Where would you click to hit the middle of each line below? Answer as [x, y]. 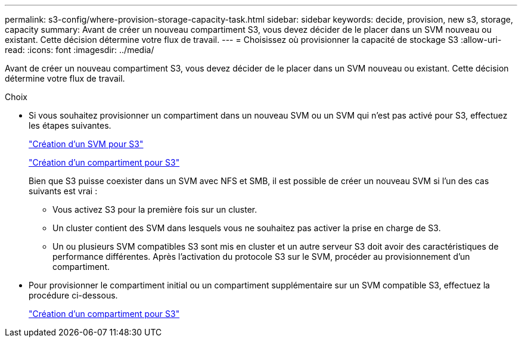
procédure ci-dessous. [73, 295]
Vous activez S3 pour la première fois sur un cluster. [155, 209]
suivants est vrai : [63, 191]
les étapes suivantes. [70, 125]
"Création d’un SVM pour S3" [86, 144]
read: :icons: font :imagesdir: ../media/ [80, 50]
